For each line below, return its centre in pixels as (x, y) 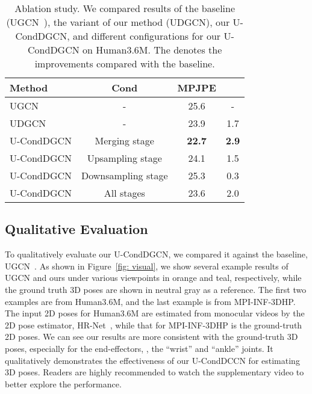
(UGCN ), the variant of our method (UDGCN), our (118, 22)
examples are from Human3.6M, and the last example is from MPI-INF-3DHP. (150, 301)
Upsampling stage (124, 158)
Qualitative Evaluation (76, 229)
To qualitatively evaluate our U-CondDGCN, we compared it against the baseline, (156, 254)
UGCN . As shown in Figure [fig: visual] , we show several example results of (147, 266)
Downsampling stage (125, 175)
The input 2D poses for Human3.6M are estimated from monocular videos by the (155, 313)
